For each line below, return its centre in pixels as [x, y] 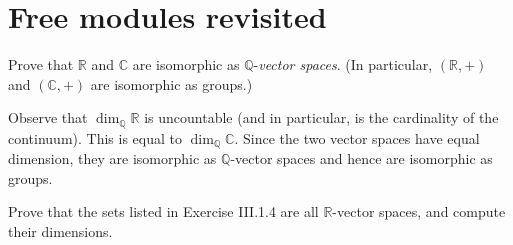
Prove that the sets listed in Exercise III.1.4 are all [163, 211]
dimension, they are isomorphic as [112, 158]
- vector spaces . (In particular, [343, 64]
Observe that [48, 117]
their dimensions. [60, 231]
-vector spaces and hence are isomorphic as [361, 158]
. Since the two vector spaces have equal [357, 137]
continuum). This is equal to [95, 137]
